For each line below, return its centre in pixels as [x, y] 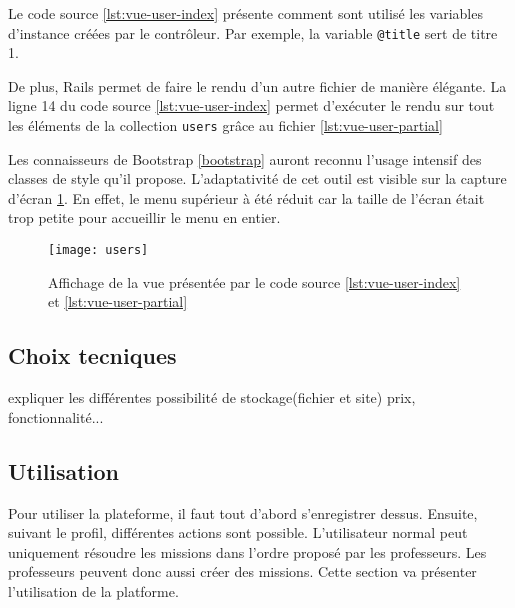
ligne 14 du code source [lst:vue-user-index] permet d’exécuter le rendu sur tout [251, 105]
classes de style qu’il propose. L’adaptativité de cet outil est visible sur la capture [257, 178]
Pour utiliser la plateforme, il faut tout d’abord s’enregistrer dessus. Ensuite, [243, 512]
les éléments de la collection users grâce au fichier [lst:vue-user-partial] [225, 125]
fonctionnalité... [56, 416]
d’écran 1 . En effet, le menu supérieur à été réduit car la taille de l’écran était [246, 197]
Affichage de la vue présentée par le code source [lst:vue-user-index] [254, 281]
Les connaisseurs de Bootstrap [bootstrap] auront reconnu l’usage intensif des [245, 158]
